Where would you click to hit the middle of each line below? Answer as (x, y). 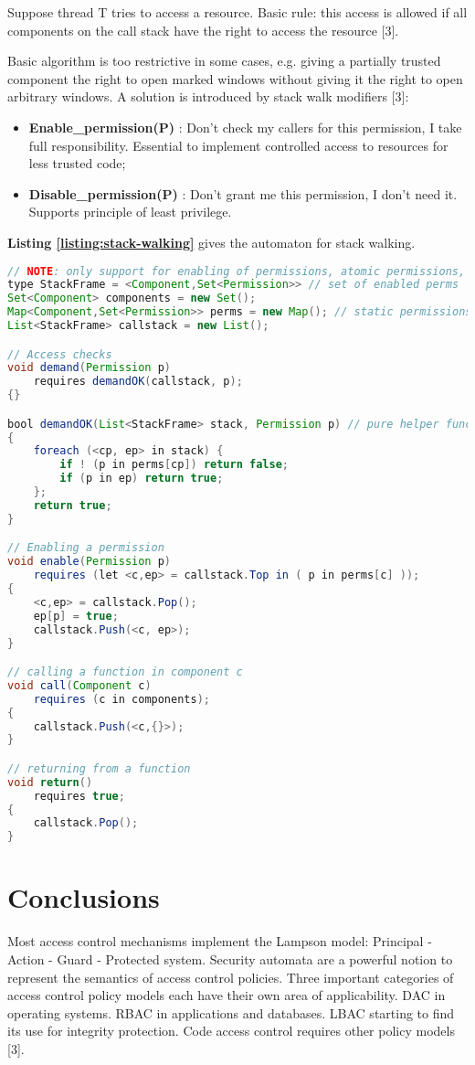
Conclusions (84, 897)
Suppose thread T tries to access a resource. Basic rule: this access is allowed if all (237, 12)
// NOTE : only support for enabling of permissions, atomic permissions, (237, 271)
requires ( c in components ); (121, 699)
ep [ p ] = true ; (76, 616)
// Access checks (60, 354)
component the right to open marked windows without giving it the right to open (235, 78)
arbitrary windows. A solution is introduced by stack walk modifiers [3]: (208, 96)
